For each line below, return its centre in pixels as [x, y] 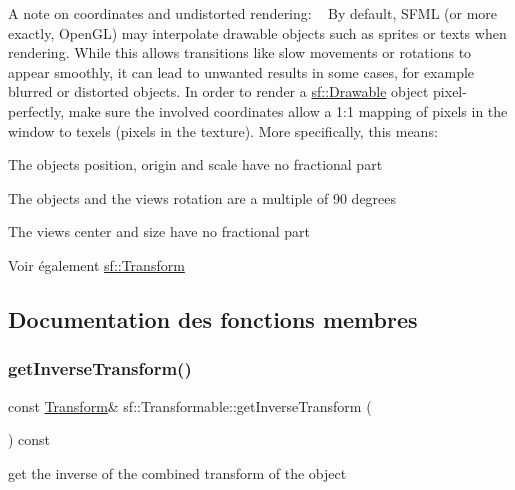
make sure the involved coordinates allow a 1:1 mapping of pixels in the [288, 110]
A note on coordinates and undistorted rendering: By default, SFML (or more [253, 13]
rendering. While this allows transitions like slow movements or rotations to [240, 52]
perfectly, [36, 110]
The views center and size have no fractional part [159, 231]
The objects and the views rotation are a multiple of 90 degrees [202, 197]
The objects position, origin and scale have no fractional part [195, 164]
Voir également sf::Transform [96, 264]
